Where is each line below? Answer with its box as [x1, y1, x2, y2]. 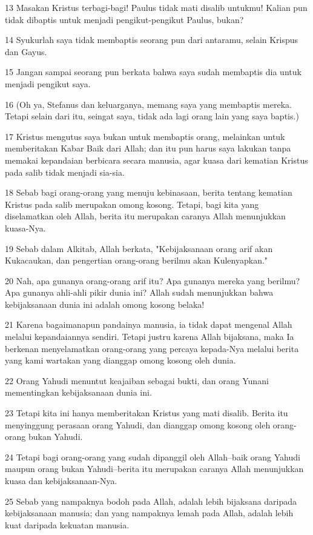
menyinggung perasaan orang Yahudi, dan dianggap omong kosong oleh [5, 418, 271, 431]
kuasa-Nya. [5, 221, 46, 234]
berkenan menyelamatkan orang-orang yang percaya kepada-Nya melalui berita [5, 342, 299, 354]
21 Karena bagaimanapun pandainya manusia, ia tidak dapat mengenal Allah [5, 318, 292, 331]
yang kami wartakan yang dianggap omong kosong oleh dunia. [5, 354, 236, 367]
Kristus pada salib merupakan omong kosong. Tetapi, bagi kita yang [5, 198, 259, 210]
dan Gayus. [5, 45, 47, 58]
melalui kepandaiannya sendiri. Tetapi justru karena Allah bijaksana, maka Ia [5, 330, 294, 343]
